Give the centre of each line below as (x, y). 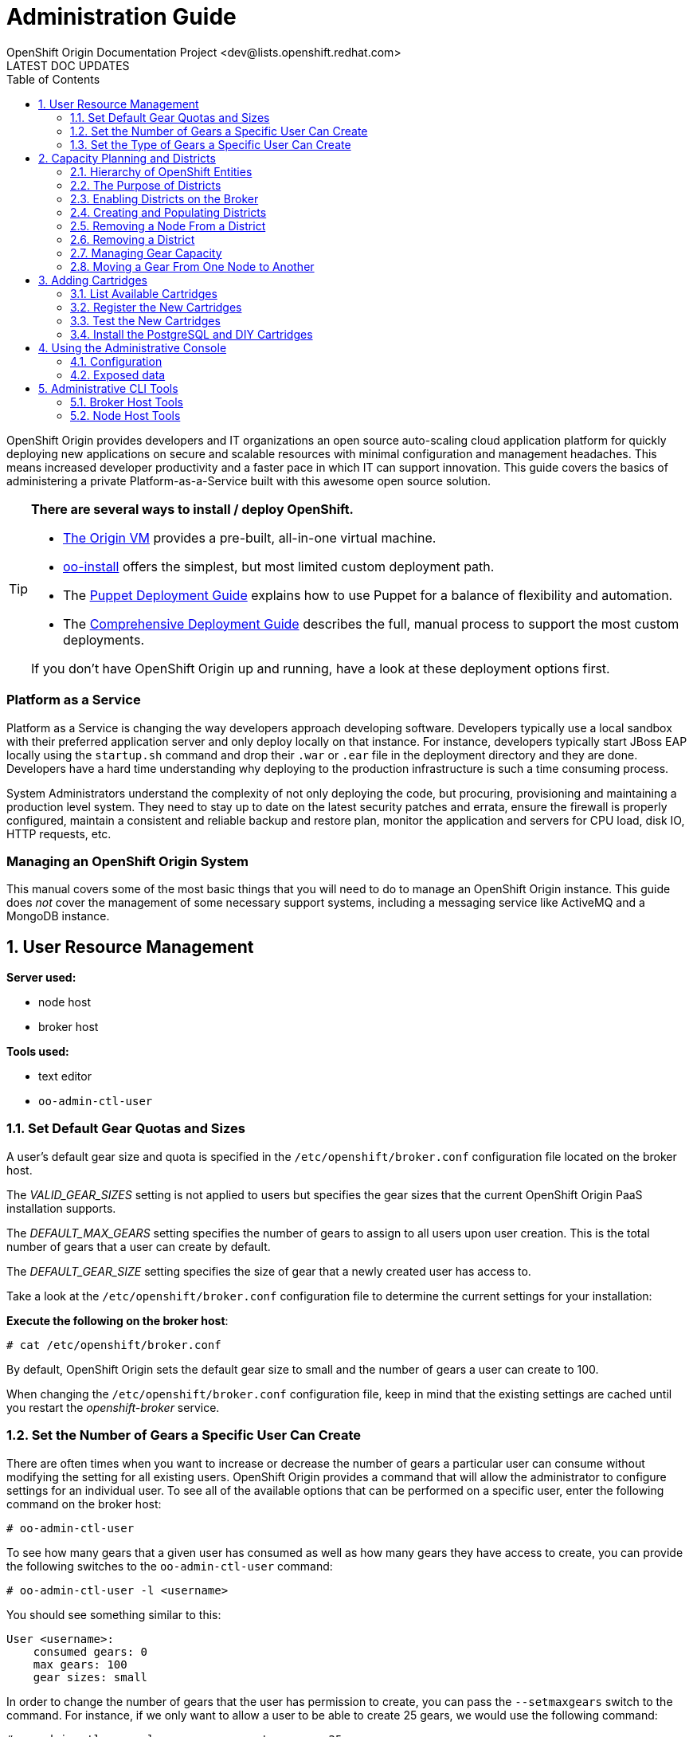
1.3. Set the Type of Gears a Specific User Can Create (211, 144)
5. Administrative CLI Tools (108, 388)
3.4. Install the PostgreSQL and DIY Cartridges (192, 334)
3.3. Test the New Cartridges (145, 320)
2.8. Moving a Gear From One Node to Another (192, 266)
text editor (65, 1076)
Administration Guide (121, 17)
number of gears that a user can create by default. (139, 1246)
